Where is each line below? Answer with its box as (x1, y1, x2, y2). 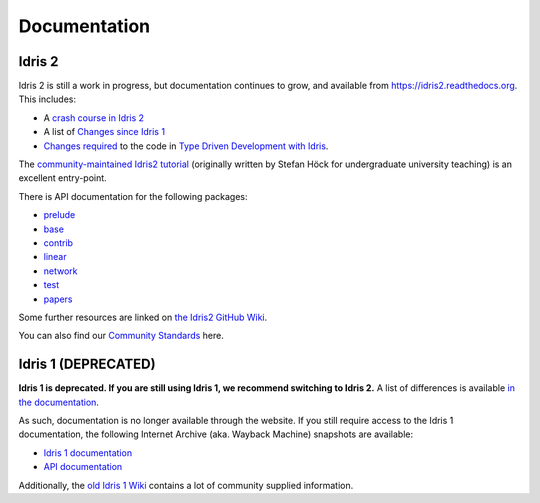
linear (43, 251, 67, 263)
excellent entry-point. (18, 172, 107, 184)
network (43, 265, 78, 277)
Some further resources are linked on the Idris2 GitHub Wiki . (18, 311, 268, 323)
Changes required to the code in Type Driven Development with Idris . (43, 140, 329, 152)
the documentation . (18, 396, 100, 408)
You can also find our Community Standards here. (18, 330, 225, 342)
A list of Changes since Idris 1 (43, 126, 165, 138)
